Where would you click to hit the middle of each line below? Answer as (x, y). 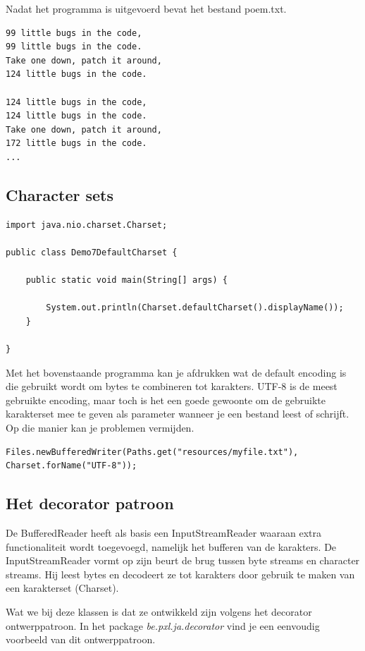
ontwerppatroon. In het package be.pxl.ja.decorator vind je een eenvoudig (163, 625)
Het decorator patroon (90, 503)
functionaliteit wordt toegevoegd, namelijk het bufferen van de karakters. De (171, 546)
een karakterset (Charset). (62, 588)
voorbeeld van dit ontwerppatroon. (81, 639)
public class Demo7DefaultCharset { (92, 252)
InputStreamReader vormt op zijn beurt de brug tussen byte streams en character (183, 560)
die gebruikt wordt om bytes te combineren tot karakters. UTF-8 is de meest (172, 386)
